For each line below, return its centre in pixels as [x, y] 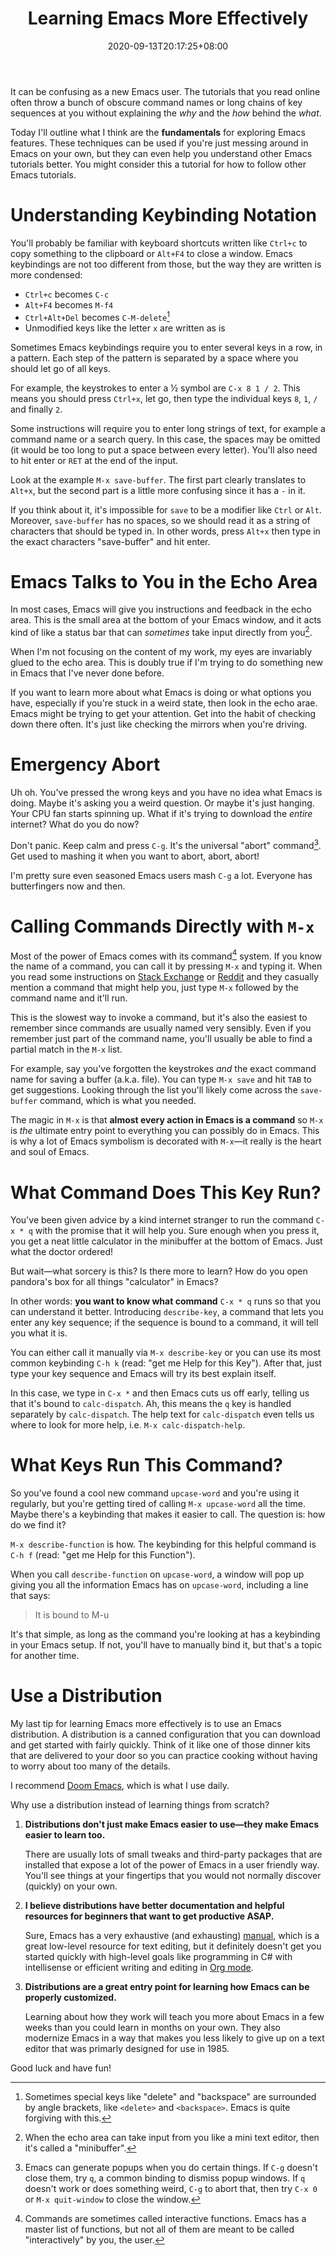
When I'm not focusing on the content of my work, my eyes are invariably [161, 652]
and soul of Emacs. [50, 1152]
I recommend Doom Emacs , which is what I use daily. [120, 1786]
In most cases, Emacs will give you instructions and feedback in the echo [161, 609]
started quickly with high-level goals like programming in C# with [158, 1957]
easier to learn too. [65, 1835]
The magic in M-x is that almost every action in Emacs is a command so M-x [167, 1120]
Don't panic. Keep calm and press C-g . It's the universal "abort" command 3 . [166, 844]
